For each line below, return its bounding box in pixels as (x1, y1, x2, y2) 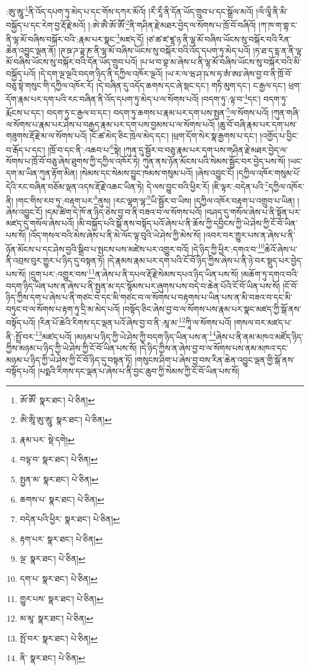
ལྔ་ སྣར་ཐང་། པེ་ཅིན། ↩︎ (20, 552, 86, 565)
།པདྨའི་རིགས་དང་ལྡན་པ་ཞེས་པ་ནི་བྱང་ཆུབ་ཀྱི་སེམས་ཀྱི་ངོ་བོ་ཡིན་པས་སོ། (38, 365, 239, 377)
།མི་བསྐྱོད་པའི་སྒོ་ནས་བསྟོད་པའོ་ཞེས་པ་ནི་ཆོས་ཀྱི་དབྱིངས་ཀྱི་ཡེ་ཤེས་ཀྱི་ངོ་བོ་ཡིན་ (76, 217, 298, 229)
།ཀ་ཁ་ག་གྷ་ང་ (258, 18, 298, 31)
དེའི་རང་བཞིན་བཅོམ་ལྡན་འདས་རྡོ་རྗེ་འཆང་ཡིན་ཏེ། (6, 180, 144, 192)
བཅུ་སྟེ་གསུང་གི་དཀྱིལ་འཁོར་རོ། (6, 79, 94, 91)
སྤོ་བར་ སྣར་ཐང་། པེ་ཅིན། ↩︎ (20, 632, 98, 644)
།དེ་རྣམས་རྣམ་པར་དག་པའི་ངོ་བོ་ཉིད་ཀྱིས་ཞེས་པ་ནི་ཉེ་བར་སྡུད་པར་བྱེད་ (107, 254, 303, 266)
